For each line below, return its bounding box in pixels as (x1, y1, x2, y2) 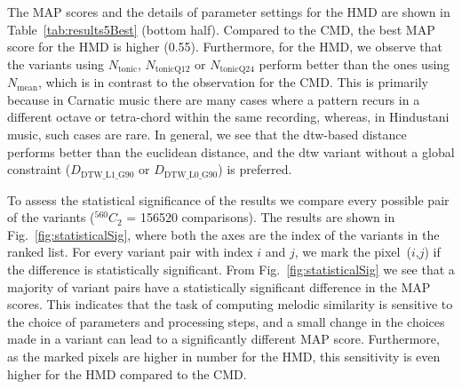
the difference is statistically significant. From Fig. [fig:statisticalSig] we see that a (7, 260, 455, 279)
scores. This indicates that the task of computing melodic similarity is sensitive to (7, 295, 453, 314)
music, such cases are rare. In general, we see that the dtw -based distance (7, 125, 407, 144)
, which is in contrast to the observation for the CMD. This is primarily (37, 73, 428, 91)
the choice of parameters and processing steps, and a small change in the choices (7, 312, 445, 330)
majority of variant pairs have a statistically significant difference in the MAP (7, 277, 431, 296)
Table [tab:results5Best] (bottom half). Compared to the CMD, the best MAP (7, 20, 435, 38)
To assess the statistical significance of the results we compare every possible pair (7, 190, 450, 209)
